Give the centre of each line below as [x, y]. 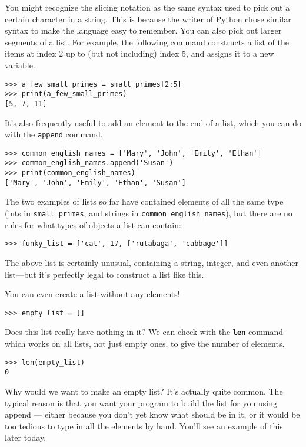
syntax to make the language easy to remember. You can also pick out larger [143, 30]
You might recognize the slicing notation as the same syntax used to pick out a [147, 7]
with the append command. [54, 134]
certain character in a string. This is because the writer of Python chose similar [148, 19]
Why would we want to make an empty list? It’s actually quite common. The [144, 391]
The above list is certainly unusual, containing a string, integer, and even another [152, 262]
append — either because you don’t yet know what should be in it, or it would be [152, 414]
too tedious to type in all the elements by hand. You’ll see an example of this [144, 425]
